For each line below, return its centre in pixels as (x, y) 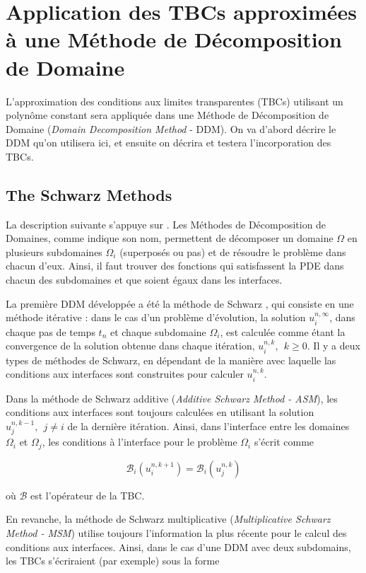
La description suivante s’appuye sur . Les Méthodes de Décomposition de (166, 224)
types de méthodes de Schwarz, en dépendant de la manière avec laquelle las (171, 360)
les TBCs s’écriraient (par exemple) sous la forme (113, 561)
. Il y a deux (333, 346)
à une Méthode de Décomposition (174, 39)
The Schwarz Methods (89, 194)
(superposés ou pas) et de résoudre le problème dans (233, 251)
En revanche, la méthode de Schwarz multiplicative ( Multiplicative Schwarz (168, 519)
